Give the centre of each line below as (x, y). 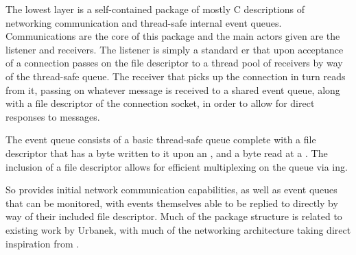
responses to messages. (53, 116)
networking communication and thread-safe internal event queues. (144, 22)
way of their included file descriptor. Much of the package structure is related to (174, 216)
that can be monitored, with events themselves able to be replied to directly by (172, 203)
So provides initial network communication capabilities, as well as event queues (171, 190)
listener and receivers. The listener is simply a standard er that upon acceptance (175, 49)
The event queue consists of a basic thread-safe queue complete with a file (161, 139)
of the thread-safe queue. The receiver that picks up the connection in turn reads (176, 76)
